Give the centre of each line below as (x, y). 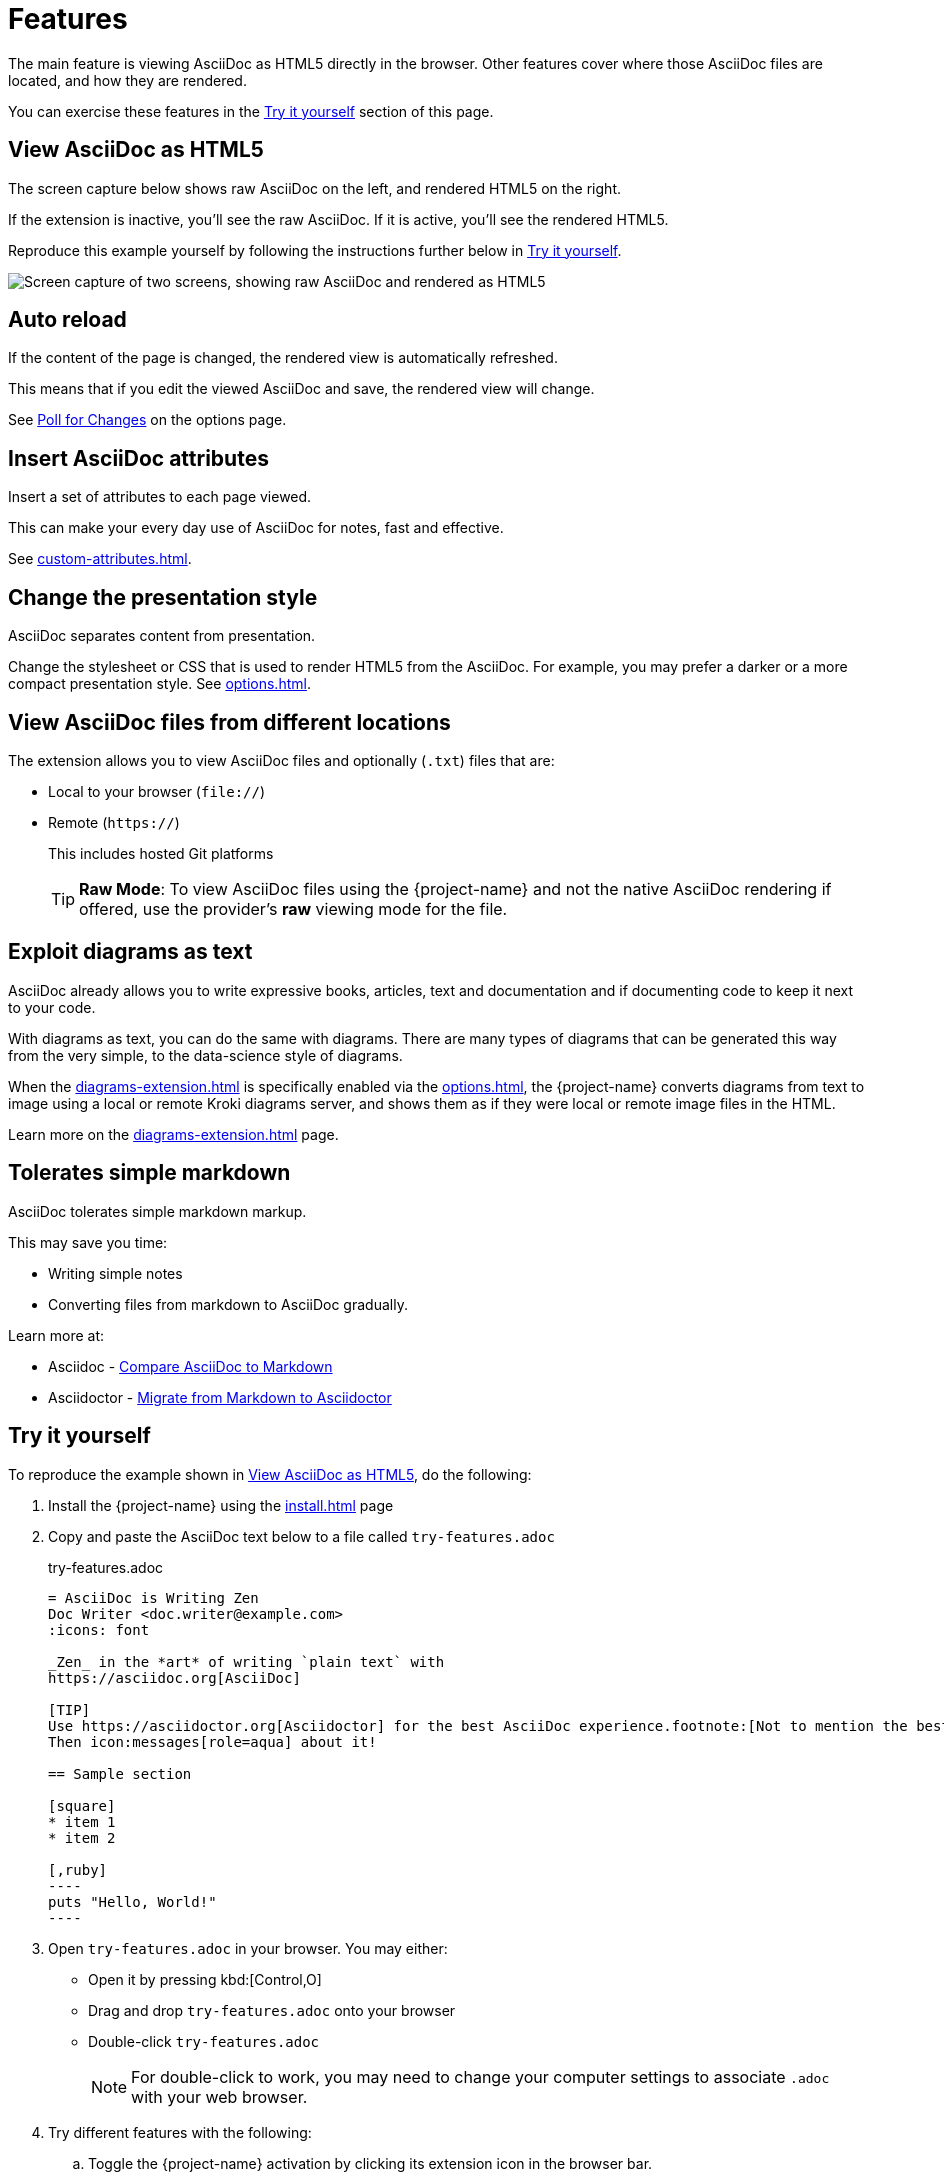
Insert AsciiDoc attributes (138, 458)
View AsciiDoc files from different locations (229, 722)
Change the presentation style (163, 597)
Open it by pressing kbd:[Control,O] (205, 1979)
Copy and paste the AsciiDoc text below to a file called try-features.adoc (301, 1536)
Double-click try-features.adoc (204, 2041)
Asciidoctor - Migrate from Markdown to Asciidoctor (220, 1397)
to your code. (52, 1007)
